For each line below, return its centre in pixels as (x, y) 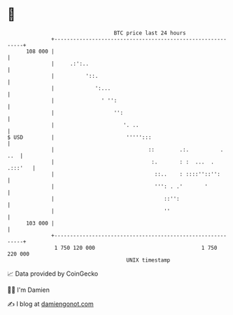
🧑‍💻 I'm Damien (29, 290)
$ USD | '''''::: (79, 137)
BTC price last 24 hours (150, 33)
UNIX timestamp (148, 260)
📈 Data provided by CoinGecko (53, 274)
